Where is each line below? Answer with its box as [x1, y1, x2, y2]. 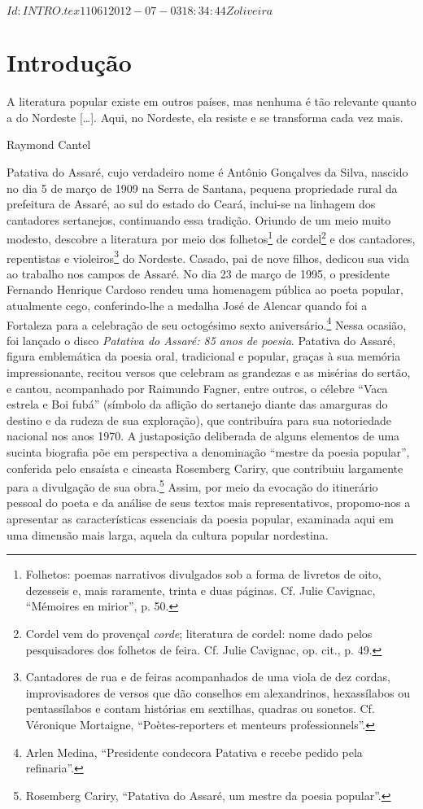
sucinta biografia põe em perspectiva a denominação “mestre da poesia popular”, [7, 443, 410, 460]
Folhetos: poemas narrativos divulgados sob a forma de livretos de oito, [25, 566, 382, 583]
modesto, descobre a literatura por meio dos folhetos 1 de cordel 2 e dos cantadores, [7, 228, 416, 247]
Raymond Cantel [7, 136, 91, 153]
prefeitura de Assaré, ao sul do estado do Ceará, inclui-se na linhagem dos [7, 195, 376, 212]
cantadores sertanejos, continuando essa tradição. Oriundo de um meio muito [7, 211, 391, 228]
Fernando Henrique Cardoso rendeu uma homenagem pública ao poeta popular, [7, 281, 403, 298]
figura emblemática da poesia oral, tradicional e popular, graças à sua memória [7, 348, 401, 365]
